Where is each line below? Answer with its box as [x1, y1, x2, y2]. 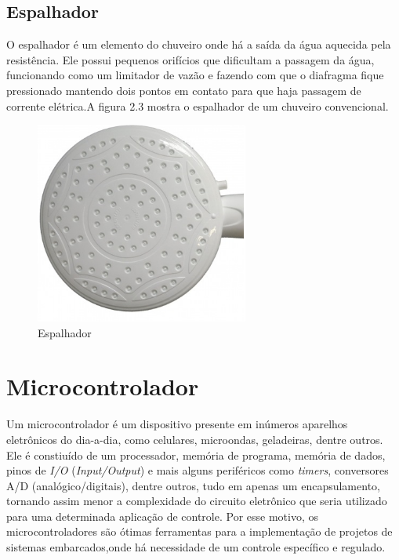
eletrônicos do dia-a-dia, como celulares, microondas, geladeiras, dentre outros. [6, 431, 383, 447]
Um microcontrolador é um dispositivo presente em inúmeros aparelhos [6, 416, 348, 432]
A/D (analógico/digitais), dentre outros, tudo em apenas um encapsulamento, [6, 477, 380, 493]
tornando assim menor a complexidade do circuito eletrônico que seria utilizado [6, 493, 387, 509]
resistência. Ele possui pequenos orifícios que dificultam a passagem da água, [6, 51, 375, 67]
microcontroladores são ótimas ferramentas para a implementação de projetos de [6, 523, 393, 540]
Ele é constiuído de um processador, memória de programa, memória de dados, [6, 446, 386, 463]
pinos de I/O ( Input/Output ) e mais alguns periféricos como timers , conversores [6, 462, 389, 478]
